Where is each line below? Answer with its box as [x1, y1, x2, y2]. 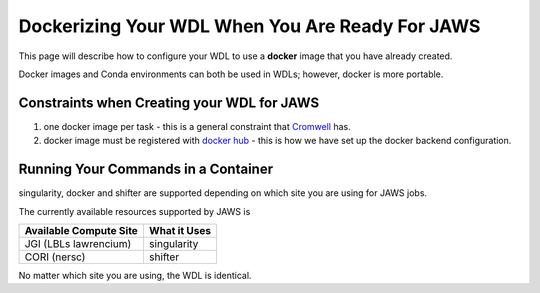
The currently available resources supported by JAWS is [18, 205, 251, 217]
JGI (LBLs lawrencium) [24, 236, 132, 250]
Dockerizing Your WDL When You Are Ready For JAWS [18, 15, 481, 37]
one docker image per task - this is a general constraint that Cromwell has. [43, 120, 352, 132]
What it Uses [148, 223, 212, 237]
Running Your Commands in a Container [18, 161, 274, 178]
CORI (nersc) [24, 250, 86, 264]
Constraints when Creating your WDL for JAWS [18, 94, 320, 111]
